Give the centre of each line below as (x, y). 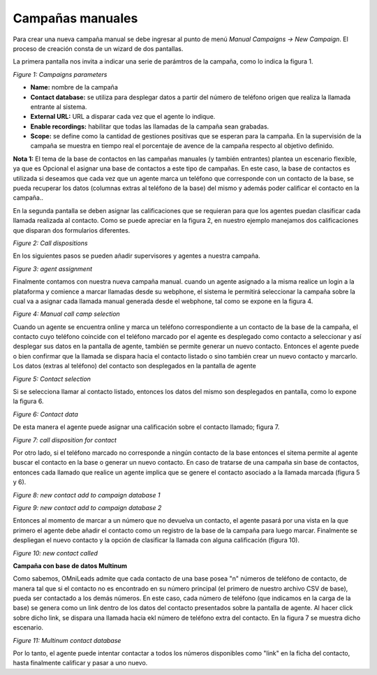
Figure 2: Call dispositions (50, 243)
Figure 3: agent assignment (53, 268)
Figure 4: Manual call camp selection (66, 314)
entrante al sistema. (59, 107)
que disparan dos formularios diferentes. (72, 230)
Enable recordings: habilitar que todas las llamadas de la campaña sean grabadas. (150, 126)
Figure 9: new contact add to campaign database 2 (87, 507)
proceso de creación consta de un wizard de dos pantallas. (98, 48)
